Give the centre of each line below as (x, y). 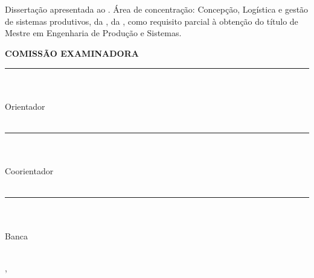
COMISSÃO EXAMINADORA (72, 53)
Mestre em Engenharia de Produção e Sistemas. (93, 33)
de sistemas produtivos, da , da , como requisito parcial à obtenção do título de (152, 21)
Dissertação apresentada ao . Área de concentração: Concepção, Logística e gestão (157, 9)
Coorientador (29, 171)
